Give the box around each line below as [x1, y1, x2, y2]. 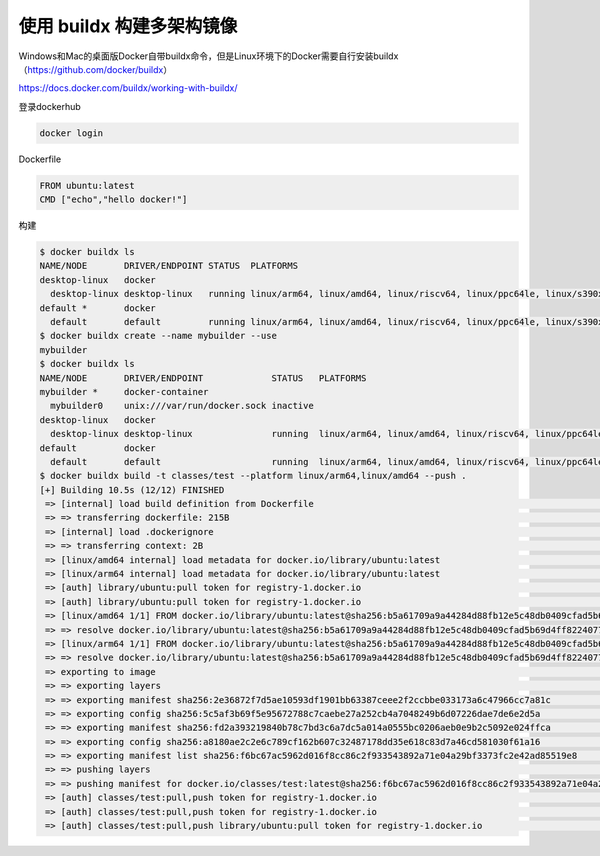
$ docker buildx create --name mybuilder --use [39, 330, 277, 342]
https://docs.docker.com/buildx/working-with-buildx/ [18, 82, 238, 94]
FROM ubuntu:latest [39, 180, 135, 191]
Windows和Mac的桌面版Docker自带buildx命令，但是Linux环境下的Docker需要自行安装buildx [18, 50, 399, 62]
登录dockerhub [18, 100, 82, 112]
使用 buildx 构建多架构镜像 [18, 15, 238, 37]
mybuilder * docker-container [39, 386, 209, 397]
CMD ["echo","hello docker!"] [39, 194, 188, 205]
